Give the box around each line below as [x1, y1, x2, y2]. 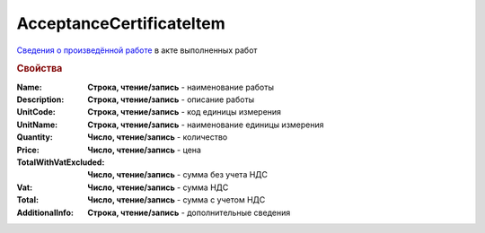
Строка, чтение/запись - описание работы [87, 94, 255, 105]
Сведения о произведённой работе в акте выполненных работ [16, 45, 258, 56]
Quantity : [16, 132, 53, 142]
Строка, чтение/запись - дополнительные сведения [87, 207, 291, 218]
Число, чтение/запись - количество [87, 132, 228, 142]
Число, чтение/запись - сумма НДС [87, 182, 229, 193]
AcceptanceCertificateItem [16, 13, 226, 33]
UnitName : [16, 119, 58, 130]
